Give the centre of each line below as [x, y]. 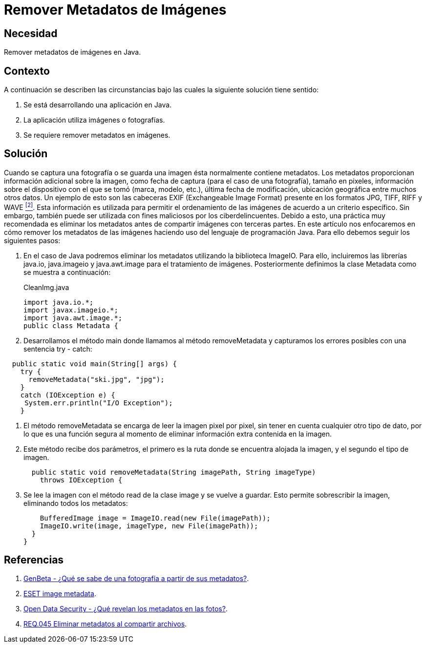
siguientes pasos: [32, 240]
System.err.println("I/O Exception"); [99, 403]
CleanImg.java [46, 287]
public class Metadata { [71, 325]
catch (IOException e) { [68, 395]
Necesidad [31, 33]
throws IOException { [81, 480]
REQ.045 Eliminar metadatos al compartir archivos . [105, 624]
